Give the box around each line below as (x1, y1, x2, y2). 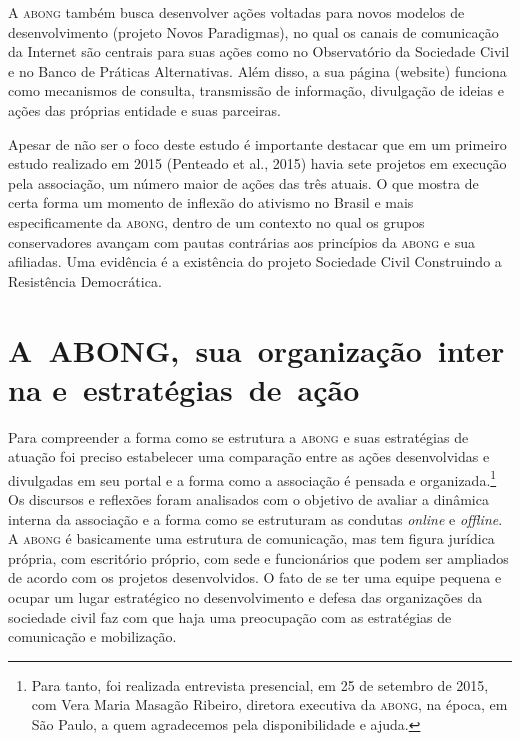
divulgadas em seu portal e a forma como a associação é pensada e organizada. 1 (8, 466, 497, 490)
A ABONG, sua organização (8, 329, 422, 370)
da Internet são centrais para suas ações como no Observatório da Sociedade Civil (8, 41, 510, 62)
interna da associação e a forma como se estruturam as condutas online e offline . (8, 508, 503, 529)
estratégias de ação (83, 368, 360, 409)
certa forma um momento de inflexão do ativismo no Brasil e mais (8, 192, 414, 213)
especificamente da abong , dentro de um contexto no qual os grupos (8, 211, 425, 232)
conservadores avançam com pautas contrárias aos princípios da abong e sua (8, 231, 475, 252)
